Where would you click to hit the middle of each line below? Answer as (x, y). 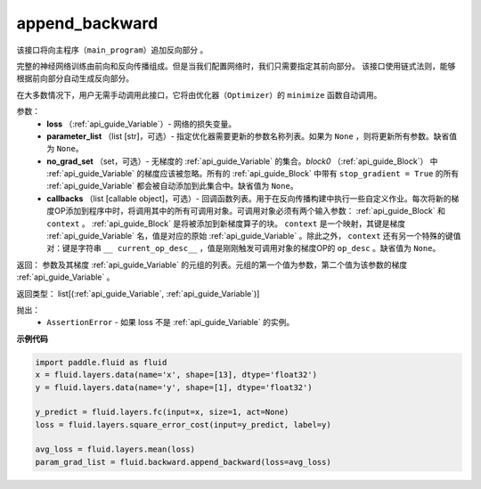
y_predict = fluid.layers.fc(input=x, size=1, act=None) (162, 412)
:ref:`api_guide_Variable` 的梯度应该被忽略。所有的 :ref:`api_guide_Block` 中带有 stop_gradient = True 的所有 (253, 174)
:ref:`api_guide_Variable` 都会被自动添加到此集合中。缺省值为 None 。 (172, 186)
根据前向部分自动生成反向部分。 (75, 78)
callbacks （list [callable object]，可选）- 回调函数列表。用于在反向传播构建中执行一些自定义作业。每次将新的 (249, 198)
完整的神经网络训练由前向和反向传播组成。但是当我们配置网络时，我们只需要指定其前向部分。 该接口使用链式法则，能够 (236, 66)
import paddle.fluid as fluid (101, 362)
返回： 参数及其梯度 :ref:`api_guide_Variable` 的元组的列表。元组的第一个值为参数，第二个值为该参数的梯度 (212, 265)
